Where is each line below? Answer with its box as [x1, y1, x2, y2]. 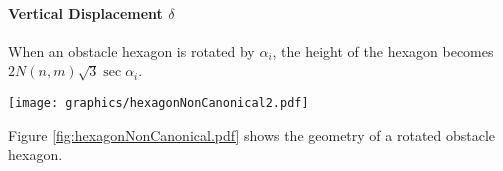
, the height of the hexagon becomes [272, 40, 494, 61]
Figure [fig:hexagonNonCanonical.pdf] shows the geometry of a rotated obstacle [8, 124, 496, 145]
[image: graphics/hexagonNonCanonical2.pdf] [8, 95, 309, 110]
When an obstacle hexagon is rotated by [8, 40, 255, 61]
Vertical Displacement [8, 2, 163, 23]
